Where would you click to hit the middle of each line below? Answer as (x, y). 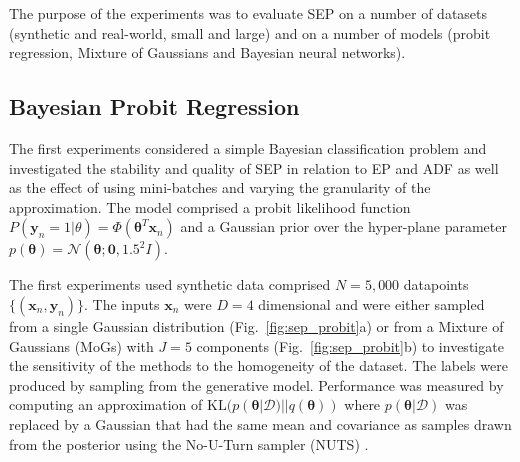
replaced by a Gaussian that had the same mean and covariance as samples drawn (260, 423)
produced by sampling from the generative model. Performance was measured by (256, 384)
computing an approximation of (106, 404)
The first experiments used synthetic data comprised (170, 284)
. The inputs (122, 303)
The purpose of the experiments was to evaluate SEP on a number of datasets (248, 13)
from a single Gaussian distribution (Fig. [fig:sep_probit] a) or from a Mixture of (256, 325)
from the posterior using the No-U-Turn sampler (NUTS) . (189, 443)
